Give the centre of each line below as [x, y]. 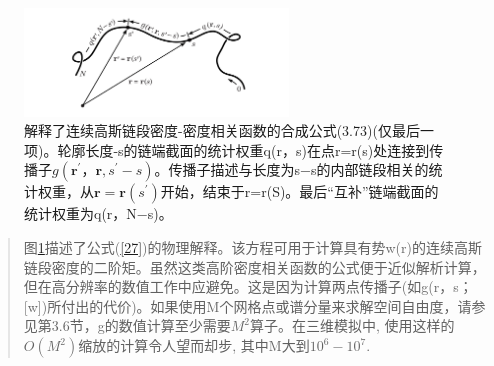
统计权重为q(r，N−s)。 [98, 213]
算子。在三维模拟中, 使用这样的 [352, 325]
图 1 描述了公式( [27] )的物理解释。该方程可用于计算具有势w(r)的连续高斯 [252, 247]
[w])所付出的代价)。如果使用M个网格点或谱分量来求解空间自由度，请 [247, 305]
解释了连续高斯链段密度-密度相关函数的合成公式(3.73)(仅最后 [222, 130]
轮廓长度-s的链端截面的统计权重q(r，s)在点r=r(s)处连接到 [243, 149]
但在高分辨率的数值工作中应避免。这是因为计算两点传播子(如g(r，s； [248, 286]
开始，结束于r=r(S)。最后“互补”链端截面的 [299, 191]
